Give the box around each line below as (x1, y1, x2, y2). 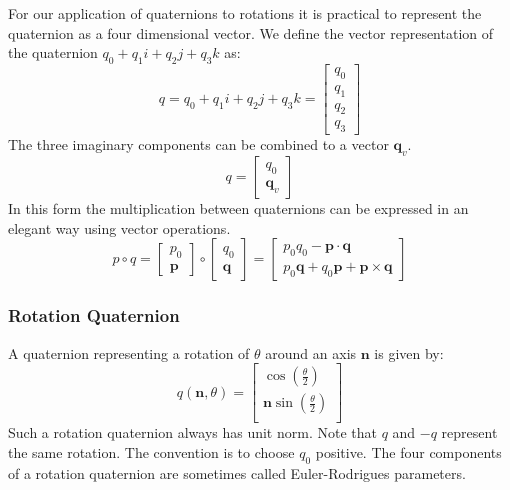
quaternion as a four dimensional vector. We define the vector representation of (8, 22, 494, 43)
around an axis (265, 342, 357, 363)
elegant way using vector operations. (8, 217, 231, 238)
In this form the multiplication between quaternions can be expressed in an (8, 198, 469, 219)
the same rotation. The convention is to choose (8, 441, 295, 462)
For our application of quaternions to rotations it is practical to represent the (8, 3, 482, 23)
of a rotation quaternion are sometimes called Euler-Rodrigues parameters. (8, 462, 466, 483)
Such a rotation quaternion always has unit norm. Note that (8, 422, 377, 443)
